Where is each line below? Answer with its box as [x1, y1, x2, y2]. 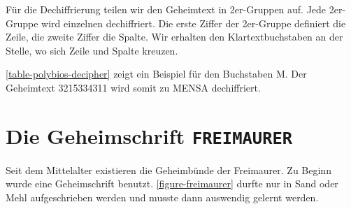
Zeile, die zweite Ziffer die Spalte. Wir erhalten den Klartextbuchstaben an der [6, 29, 343, 44]
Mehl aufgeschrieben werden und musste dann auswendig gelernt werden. [6, 190, 319, 204]
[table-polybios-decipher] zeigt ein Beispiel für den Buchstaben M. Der [6, 66, 307, 81]
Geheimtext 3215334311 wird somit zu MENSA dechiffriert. [6, 80, 261, 94]
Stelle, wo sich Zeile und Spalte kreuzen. [6, 43, 178, 57]
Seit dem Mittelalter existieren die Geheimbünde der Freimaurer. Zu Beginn [6, 162, 331, 177]
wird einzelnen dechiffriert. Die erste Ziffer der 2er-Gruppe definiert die [41, 15, 346, 30]
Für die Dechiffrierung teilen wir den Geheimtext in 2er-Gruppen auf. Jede [6, 2, 327, 16]
